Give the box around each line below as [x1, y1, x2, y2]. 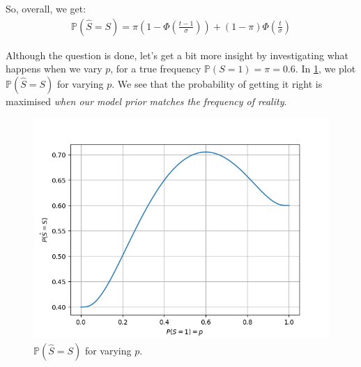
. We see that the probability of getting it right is [112, 76, 323, 91]
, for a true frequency [110, 61, 201, 76]
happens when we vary [6, 61, 102, 76]
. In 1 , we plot [295, 61, 356, 76]
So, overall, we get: [6, 1, 86, 15]
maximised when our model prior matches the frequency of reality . [6, 93, 287, 108]
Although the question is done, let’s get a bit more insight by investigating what [6, 47, 348, 62]
